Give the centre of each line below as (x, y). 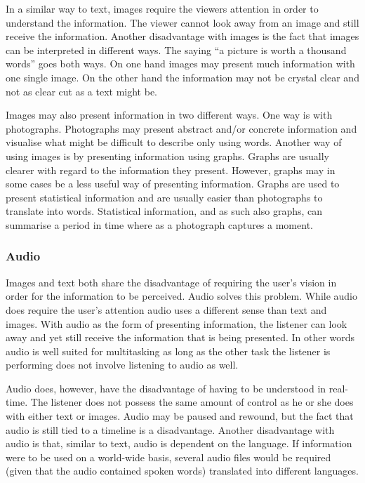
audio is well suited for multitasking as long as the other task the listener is (168, 351)
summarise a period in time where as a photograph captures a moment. (159, 224)
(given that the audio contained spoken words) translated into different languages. (182, 471)
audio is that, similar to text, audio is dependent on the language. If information (179, 443)
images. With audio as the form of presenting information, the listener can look (177, 323)
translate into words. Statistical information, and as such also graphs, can (164, 211)
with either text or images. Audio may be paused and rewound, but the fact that (180, 416)
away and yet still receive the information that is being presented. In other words (180, 337)
